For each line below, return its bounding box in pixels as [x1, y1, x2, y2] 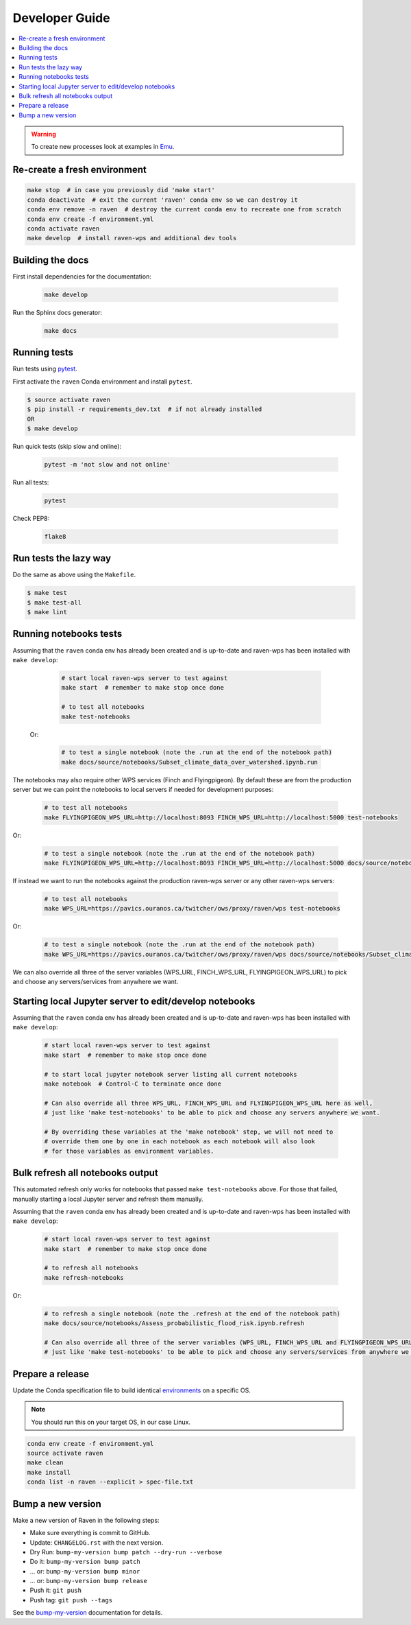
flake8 [44, 533, 66, 540]
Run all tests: [12, 478, 49, 487]
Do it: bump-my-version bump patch [29, 1558, 140, 1566]
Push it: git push [29, 1586, 82, 1595]
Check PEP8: [12, 514, 50, 522]
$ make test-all [27, 598, 82, 607]
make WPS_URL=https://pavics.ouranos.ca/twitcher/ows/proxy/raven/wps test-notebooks [44, 904, 340, 913]
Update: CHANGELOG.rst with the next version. [29, 1538, 164, 1547]
